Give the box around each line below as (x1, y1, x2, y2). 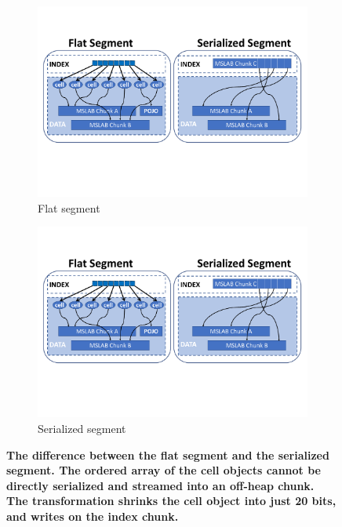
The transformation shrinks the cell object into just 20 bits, (6, 492, 337, 509)
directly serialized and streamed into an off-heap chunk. (6, 477, 315, 493)
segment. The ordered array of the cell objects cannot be (6, 462, 321, 478)
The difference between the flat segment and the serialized (6, 446, 329, 463)
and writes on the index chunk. (6, 507, 179, 524)
